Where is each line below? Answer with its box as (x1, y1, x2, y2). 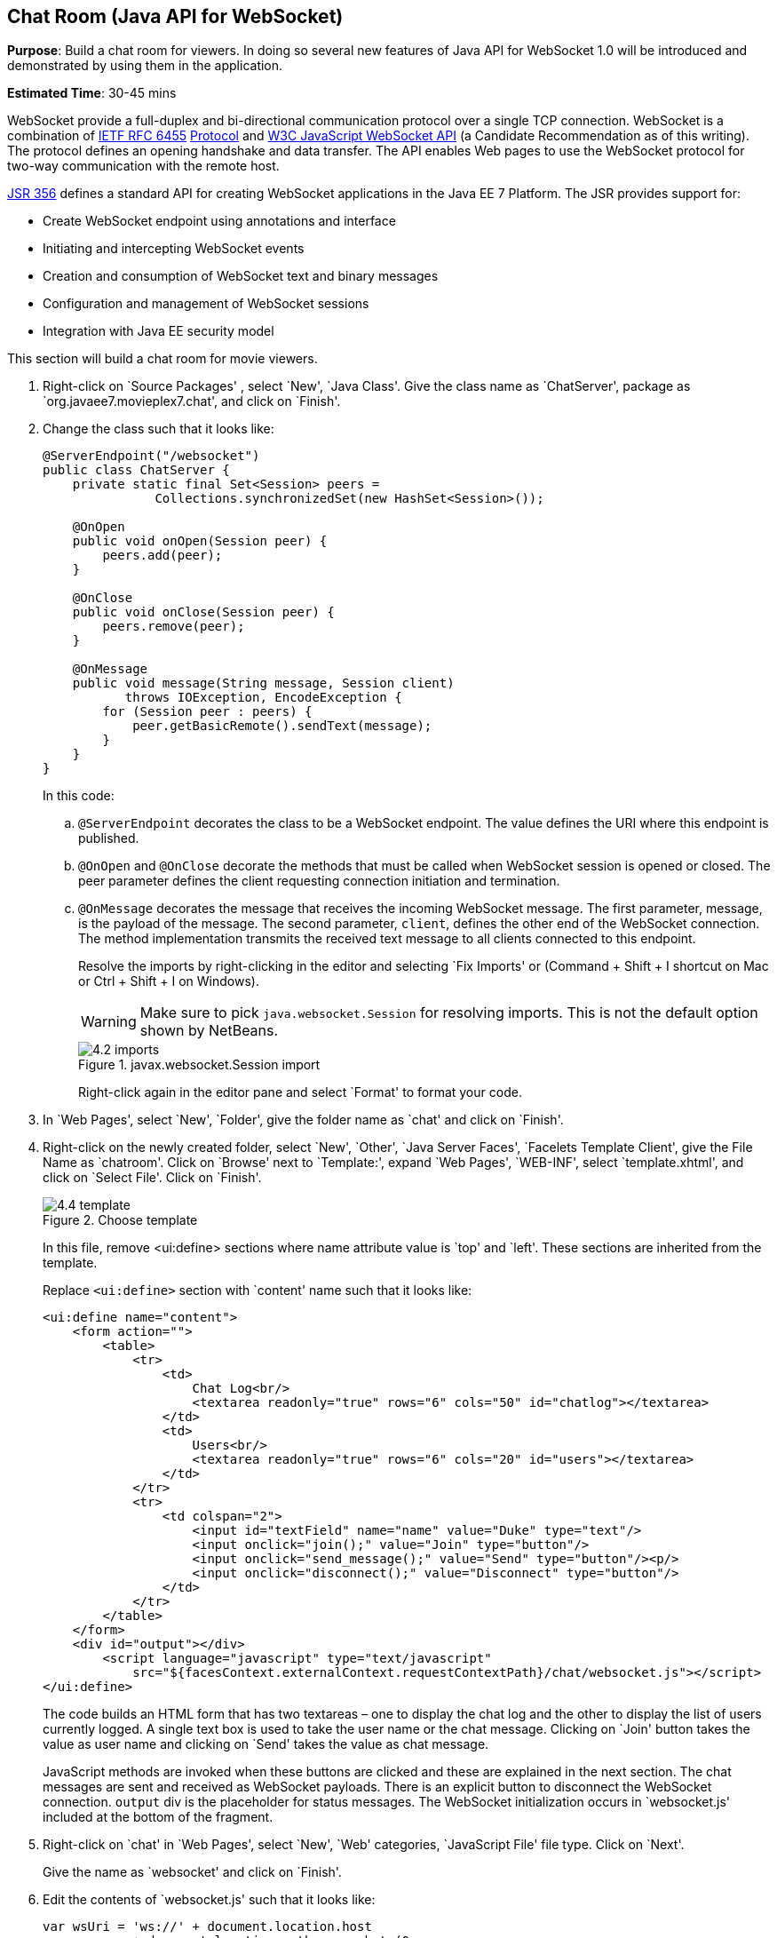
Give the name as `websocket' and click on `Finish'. (43, 1864, 342, 1880)
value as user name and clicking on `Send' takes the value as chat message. (43, 1736, 489, 1752)
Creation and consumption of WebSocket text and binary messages (43, 268, 439, 284)
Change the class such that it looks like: (43, 421, 274, 437)
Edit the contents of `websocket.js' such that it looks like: (43, 1892, 376, 1908)
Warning (81, 1013, 137, 1031)
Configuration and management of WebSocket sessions (43, 296, 369, 312)
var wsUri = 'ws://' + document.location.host (43, 1919, 372, 1934)
